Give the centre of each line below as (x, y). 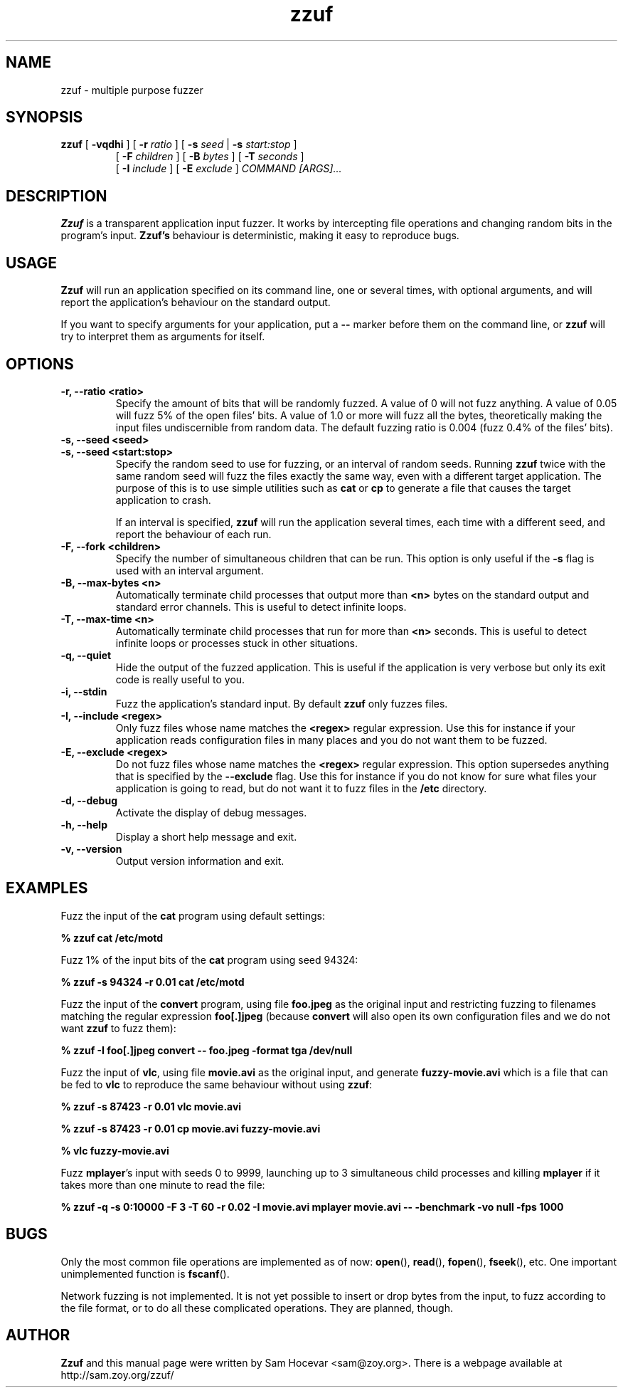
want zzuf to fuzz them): (118, 1028)
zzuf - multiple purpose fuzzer (132, 90)
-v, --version (91, 848)
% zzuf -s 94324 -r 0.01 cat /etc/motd (153, 982)
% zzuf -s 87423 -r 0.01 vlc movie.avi (151, 1106)
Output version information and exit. (200, 861)
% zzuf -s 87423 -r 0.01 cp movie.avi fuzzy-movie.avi (191, 1128)
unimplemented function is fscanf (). (145, 1273)
